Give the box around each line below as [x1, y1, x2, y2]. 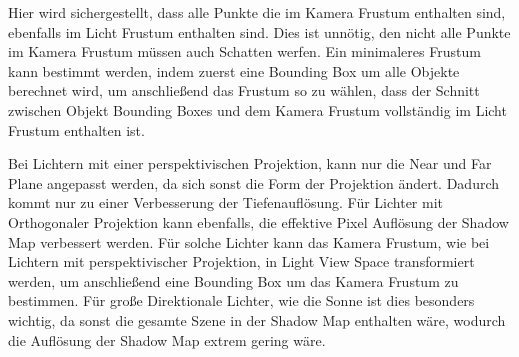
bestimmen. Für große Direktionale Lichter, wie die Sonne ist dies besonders [8, 290, 475, 311]
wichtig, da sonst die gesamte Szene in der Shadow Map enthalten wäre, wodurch [8, 309, 506, 330]
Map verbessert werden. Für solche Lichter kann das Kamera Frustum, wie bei [8, 231, 490, 252]
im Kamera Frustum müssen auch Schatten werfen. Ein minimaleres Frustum [8, 41, 481, 62]
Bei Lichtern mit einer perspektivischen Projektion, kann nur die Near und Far [8, 153, 492, 174]
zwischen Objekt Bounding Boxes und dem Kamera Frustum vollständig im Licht [8, 99, 507, 120]
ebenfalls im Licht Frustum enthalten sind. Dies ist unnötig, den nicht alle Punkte [8, 21, 511, 42]
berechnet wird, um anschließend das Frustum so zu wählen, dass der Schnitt [8, 80, 480, 101]
